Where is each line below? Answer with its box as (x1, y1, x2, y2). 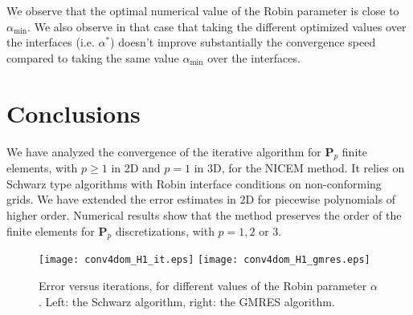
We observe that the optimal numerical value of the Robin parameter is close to (6, 2, 399, 18)
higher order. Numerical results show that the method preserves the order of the (6, 207, 402, 224)
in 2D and (111, 160, 161, 176)
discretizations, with (115, 222, 215, 239)
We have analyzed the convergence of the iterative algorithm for (6, 143, 321, 160)
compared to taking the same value (6, 49, 179, 66)
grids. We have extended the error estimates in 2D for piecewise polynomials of (6, 191, 396, 208)
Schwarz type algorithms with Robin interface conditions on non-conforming (6, 175, 382, 192)
